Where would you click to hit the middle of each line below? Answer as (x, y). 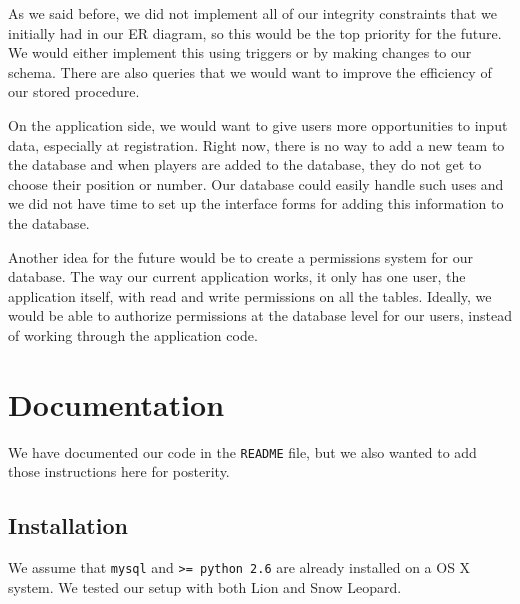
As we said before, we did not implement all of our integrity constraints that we (252, 13)
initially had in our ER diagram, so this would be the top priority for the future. (255, 32)
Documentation (116, 403)
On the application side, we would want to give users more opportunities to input (258, 124)
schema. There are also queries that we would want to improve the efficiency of (250, 71)
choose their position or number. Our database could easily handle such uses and (256, 183)
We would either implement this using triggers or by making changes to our (240, 52)
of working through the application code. (133, 334)
